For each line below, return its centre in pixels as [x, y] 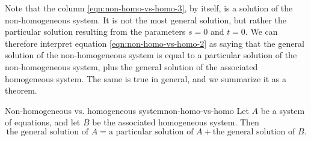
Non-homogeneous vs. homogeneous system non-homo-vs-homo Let [127, 110]
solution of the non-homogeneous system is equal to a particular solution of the [151, 55]
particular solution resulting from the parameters [95, 31]
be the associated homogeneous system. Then [176, 122]
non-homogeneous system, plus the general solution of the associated [131, 66]
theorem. [21, 90]
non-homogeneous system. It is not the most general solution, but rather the [146, 19]
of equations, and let [43, 122]
